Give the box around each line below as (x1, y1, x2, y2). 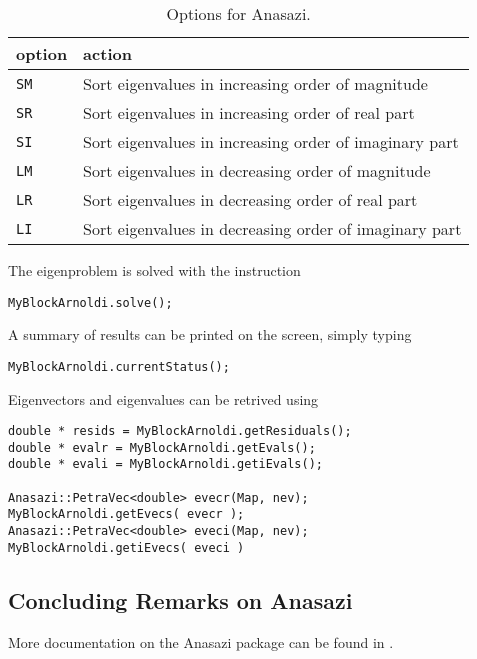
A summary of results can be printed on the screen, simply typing (8, 324, 412, 345)
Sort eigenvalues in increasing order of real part (83, 101, 415, 124)
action (83, 42, 132, 65)
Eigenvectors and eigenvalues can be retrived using (8, 388, 319, 409)
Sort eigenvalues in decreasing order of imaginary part (83, 217, 462, 240)
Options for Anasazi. (166, 2, 311, 25)
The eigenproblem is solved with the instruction (8, 260, 301, 280)
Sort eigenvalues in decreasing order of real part (83, 188, 418, 211)
